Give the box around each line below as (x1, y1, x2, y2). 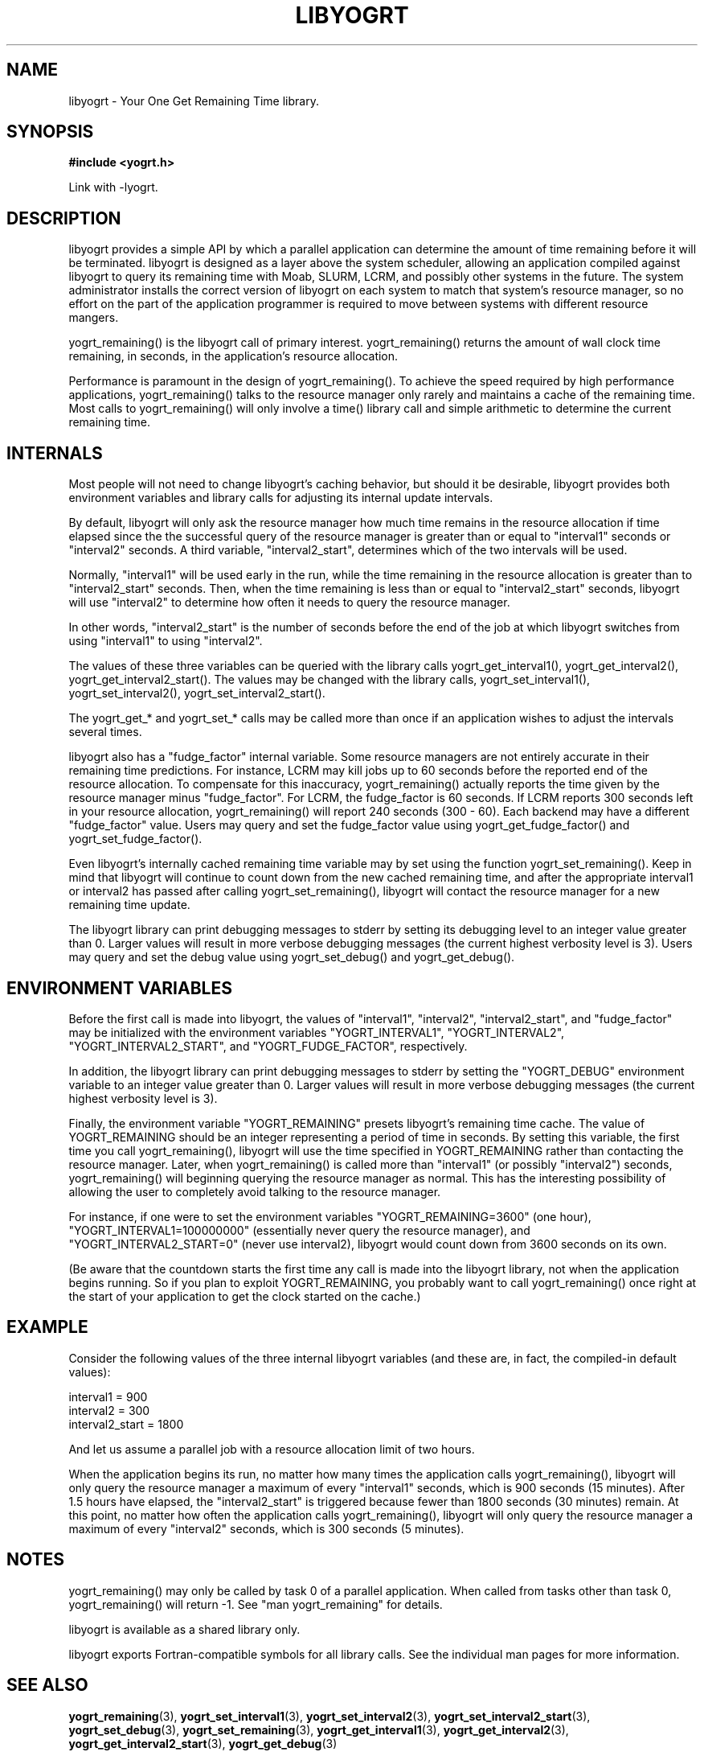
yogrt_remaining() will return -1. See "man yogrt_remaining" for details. (68, 1597, 443, 1611)
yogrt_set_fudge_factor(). (68, 832, 203, 846)
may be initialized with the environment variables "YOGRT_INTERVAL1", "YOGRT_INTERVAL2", (68, 1025, 565, 1039)
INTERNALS (6, 442, 103, 463)
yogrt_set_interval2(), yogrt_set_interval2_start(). (68, 686, 325, 701)
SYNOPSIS (6, 121, 94, 142)
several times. (68, 725, 142, 739)
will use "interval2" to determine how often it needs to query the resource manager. (68, 595, 510, 610)
